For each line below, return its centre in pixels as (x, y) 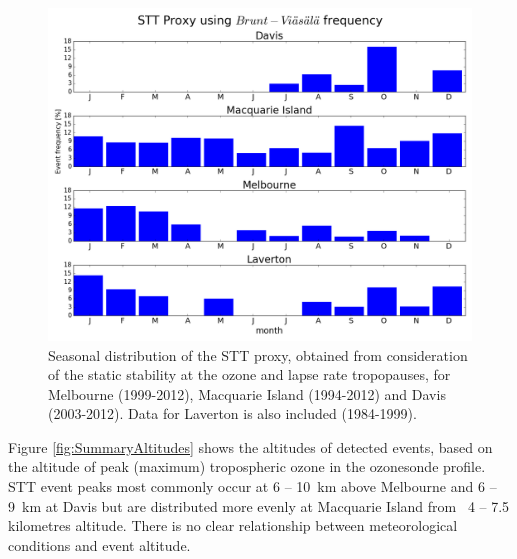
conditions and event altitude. (99, 544)
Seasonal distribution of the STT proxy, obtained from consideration (258, 354)
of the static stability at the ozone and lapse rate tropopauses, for (249, 374)
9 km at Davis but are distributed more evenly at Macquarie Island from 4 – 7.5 (259, 505)
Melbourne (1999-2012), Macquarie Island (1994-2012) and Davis (247, 393)
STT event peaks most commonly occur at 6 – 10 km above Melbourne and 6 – (252, 486)
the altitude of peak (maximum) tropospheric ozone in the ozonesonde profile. (247, 466)
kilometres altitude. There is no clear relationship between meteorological (233, 525)
